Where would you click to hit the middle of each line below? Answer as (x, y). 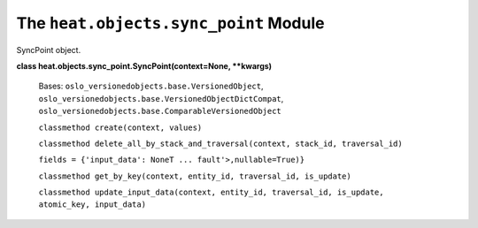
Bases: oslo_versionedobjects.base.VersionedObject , (151, 86)
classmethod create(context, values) (120, 127)
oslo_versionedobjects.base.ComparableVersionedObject (160, 111)
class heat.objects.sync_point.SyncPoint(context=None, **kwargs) (144, 65)
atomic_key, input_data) (92, 205)
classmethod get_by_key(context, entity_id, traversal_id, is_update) (195, 176)
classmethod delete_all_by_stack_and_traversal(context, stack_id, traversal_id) (220, 143)
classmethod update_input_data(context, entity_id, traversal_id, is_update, (211, 193)
